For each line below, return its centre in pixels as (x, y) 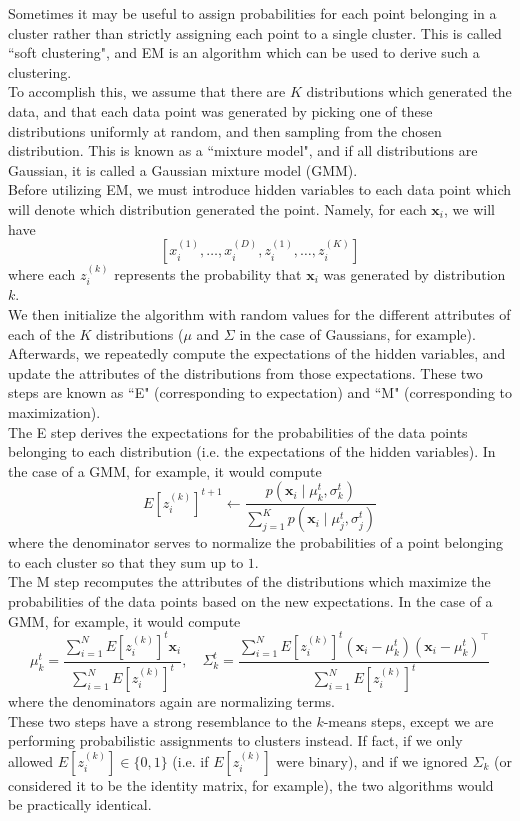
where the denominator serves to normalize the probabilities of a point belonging (256, 542)
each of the (41, 333)
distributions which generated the (409, 91)
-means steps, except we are (408, 720)
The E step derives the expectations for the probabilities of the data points (238, 431)
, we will (469, 208)
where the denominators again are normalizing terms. (172, 701)
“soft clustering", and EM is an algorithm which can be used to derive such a (244, 52)
